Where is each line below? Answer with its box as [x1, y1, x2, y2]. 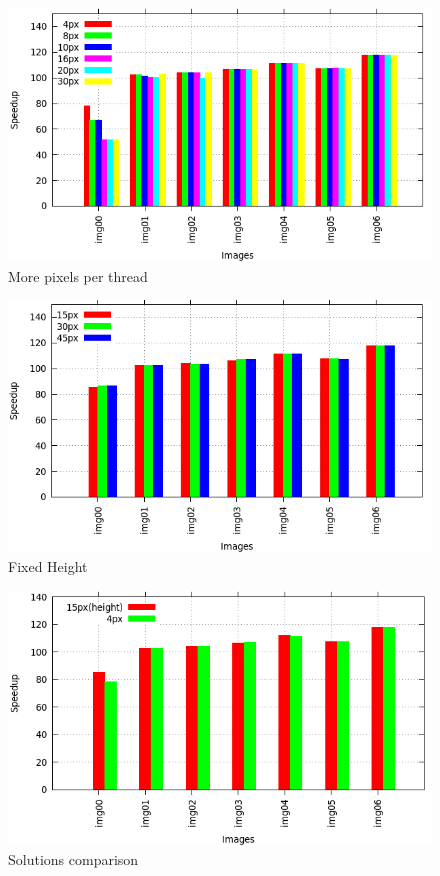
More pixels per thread [8, 265, 148, 286]
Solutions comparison [8, 849, 139, 870]
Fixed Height [8, 556, 88, 577]
